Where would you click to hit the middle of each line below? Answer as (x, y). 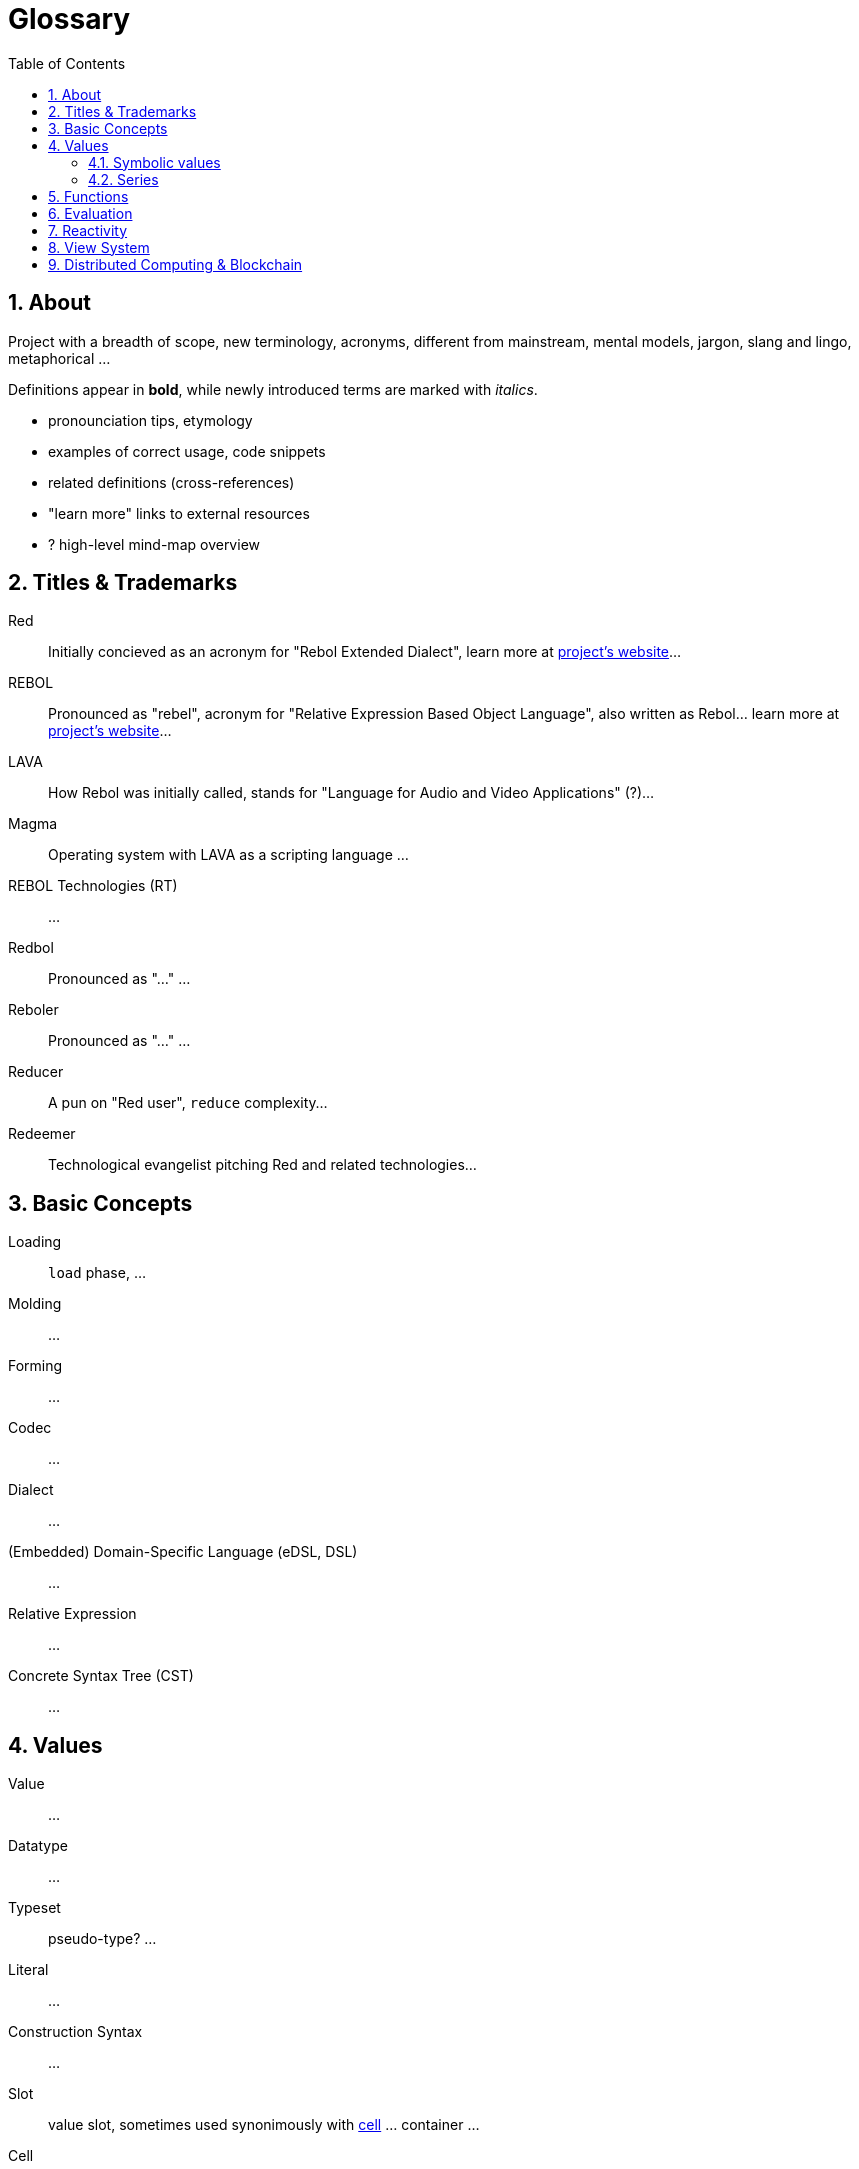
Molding (35, 1304)
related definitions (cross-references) (171, 482)
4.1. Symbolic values (154, 162)
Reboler (33, 1010)
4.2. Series (123, 179)
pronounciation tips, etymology (150, 420)
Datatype (38, 1846)
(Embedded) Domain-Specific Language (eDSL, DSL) (183, 1552)
